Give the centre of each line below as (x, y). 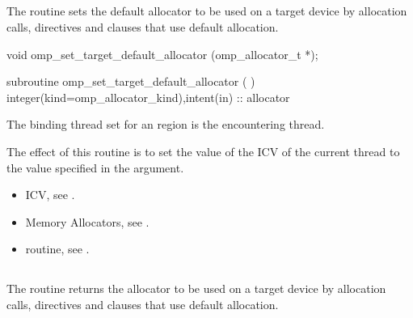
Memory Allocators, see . (87, 221)
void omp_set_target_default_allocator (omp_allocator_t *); (162, 54)
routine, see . (57, 249)
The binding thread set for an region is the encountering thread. (166, 124)
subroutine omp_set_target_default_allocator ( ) (131, 81)
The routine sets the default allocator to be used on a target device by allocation (207, 11)
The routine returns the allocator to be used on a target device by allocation (196, 288)
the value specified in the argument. (95, 167)
